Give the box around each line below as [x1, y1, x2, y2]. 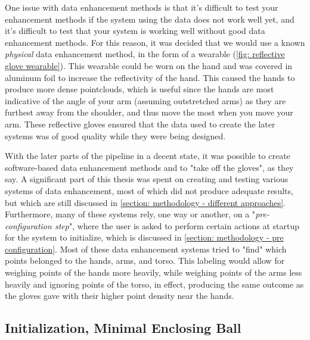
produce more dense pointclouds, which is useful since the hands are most [5, 83, 274, 95]
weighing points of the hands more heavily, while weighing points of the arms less [5, 266, 302, 279]
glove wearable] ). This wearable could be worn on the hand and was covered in [5, 59, 293, 71]
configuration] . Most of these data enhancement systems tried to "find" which [5, 242, 287, 255]
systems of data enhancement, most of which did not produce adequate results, [5, 184, 293, 196]
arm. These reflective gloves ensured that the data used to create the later [5, 117, 275, 130]
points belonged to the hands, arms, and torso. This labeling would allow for [5, 254, 285, 267]
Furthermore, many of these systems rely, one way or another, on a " [5, 208, 256, 220]
